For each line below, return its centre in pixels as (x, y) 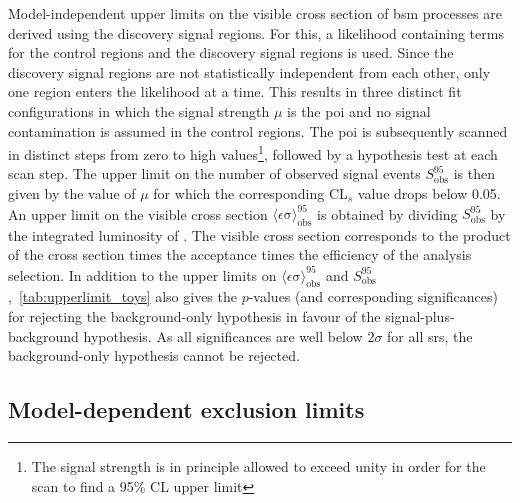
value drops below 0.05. (429, 193)
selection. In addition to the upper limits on (142, 274)
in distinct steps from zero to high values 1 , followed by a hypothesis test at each (253, 152)
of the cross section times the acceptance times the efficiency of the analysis (240, 254)
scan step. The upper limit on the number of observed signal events (214, 173)
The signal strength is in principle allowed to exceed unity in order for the (258, 465)
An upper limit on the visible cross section (138, 213)
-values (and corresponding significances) (373, 296)
